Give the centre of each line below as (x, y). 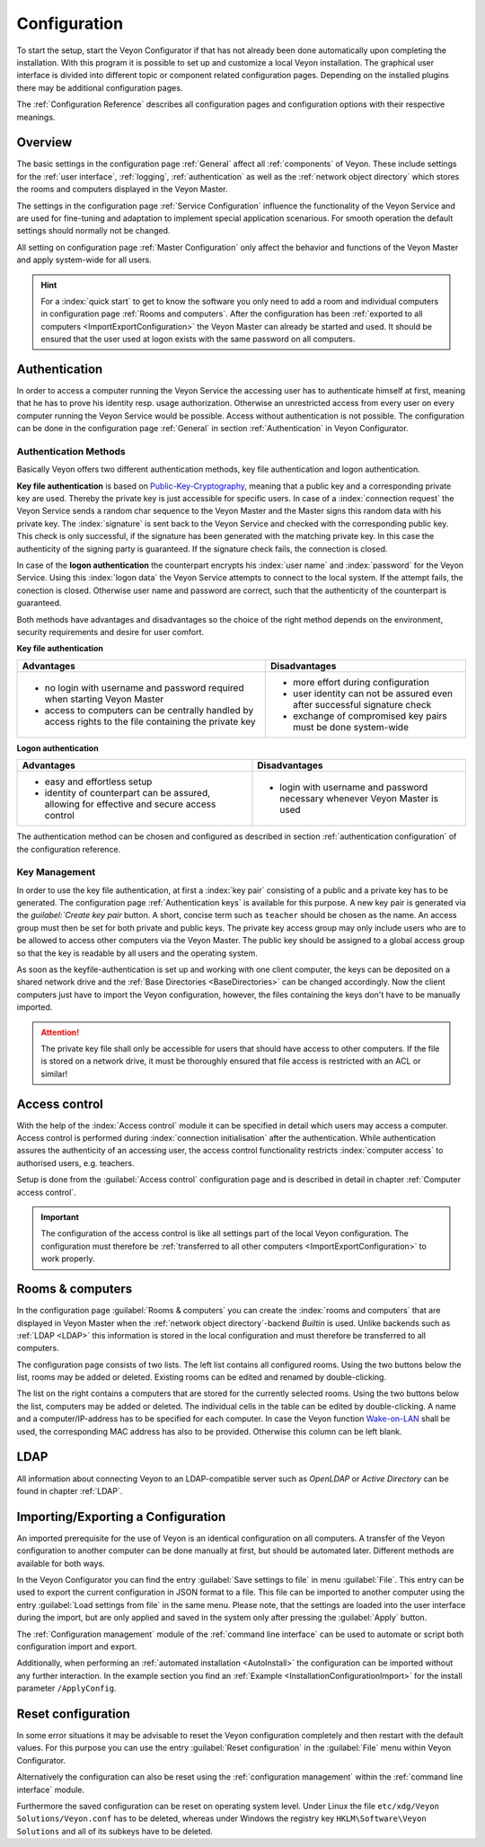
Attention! (60, 1032)
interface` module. (51, 1790)
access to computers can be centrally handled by (149, 710)
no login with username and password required (144, 687)
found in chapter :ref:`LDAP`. (70, 1490)
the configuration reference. (69, 849)
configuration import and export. (77, 1646)
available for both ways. (61, 1563)
